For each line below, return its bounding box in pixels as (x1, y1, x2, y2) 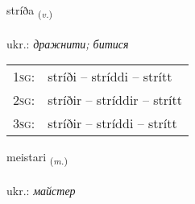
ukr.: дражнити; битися (6, 35, 129, 52)
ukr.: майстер (6, 182, 76, 199)
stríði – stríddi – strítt (48, 67, 172, 86)
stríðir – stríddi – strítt (48, 114, 177, 133)
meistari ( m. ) (6, 148, 68, 168)
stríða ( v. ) (6, 2, 53, 20)
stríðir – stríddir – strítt (48, 90, 182, 110)
